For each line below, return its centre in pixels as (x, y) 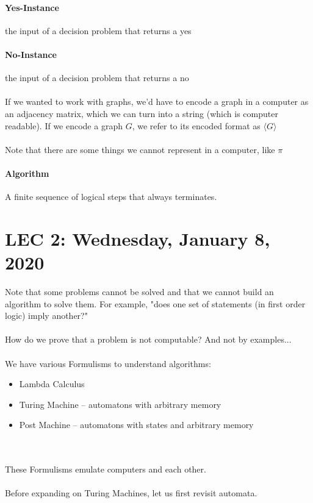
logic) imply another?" (46, 316)
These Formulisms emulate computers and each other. (106, 469)
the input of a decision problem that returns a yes (98, 30)
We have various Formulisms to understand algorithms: (108, 363)
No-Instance (31, 54)
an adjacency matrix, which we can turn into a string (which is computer (142, 113)
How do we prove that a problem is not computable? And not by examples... (148, 339)
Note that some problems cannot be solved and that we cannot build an (139, 292)
